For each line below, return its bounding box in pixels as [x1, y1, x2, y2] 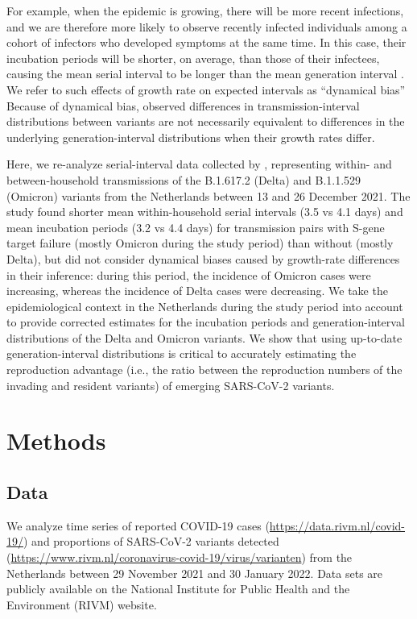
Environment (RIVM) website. [6, 596, 157, 613]
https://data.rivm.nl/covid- [269, 517, 405, 534]
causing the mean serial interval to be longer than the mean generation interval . [6, 65, 404, 82]
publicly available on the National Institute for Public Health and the [6, 580, 350, 597]
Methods [6, 424, 106, 457]
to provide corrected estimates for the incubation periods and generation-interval [6, 314, 405, 330]
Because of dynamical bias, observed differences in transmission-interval [6, 97, 360, 114]
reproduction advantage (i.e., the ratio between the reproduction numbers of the [6, 361, 403, 378]
